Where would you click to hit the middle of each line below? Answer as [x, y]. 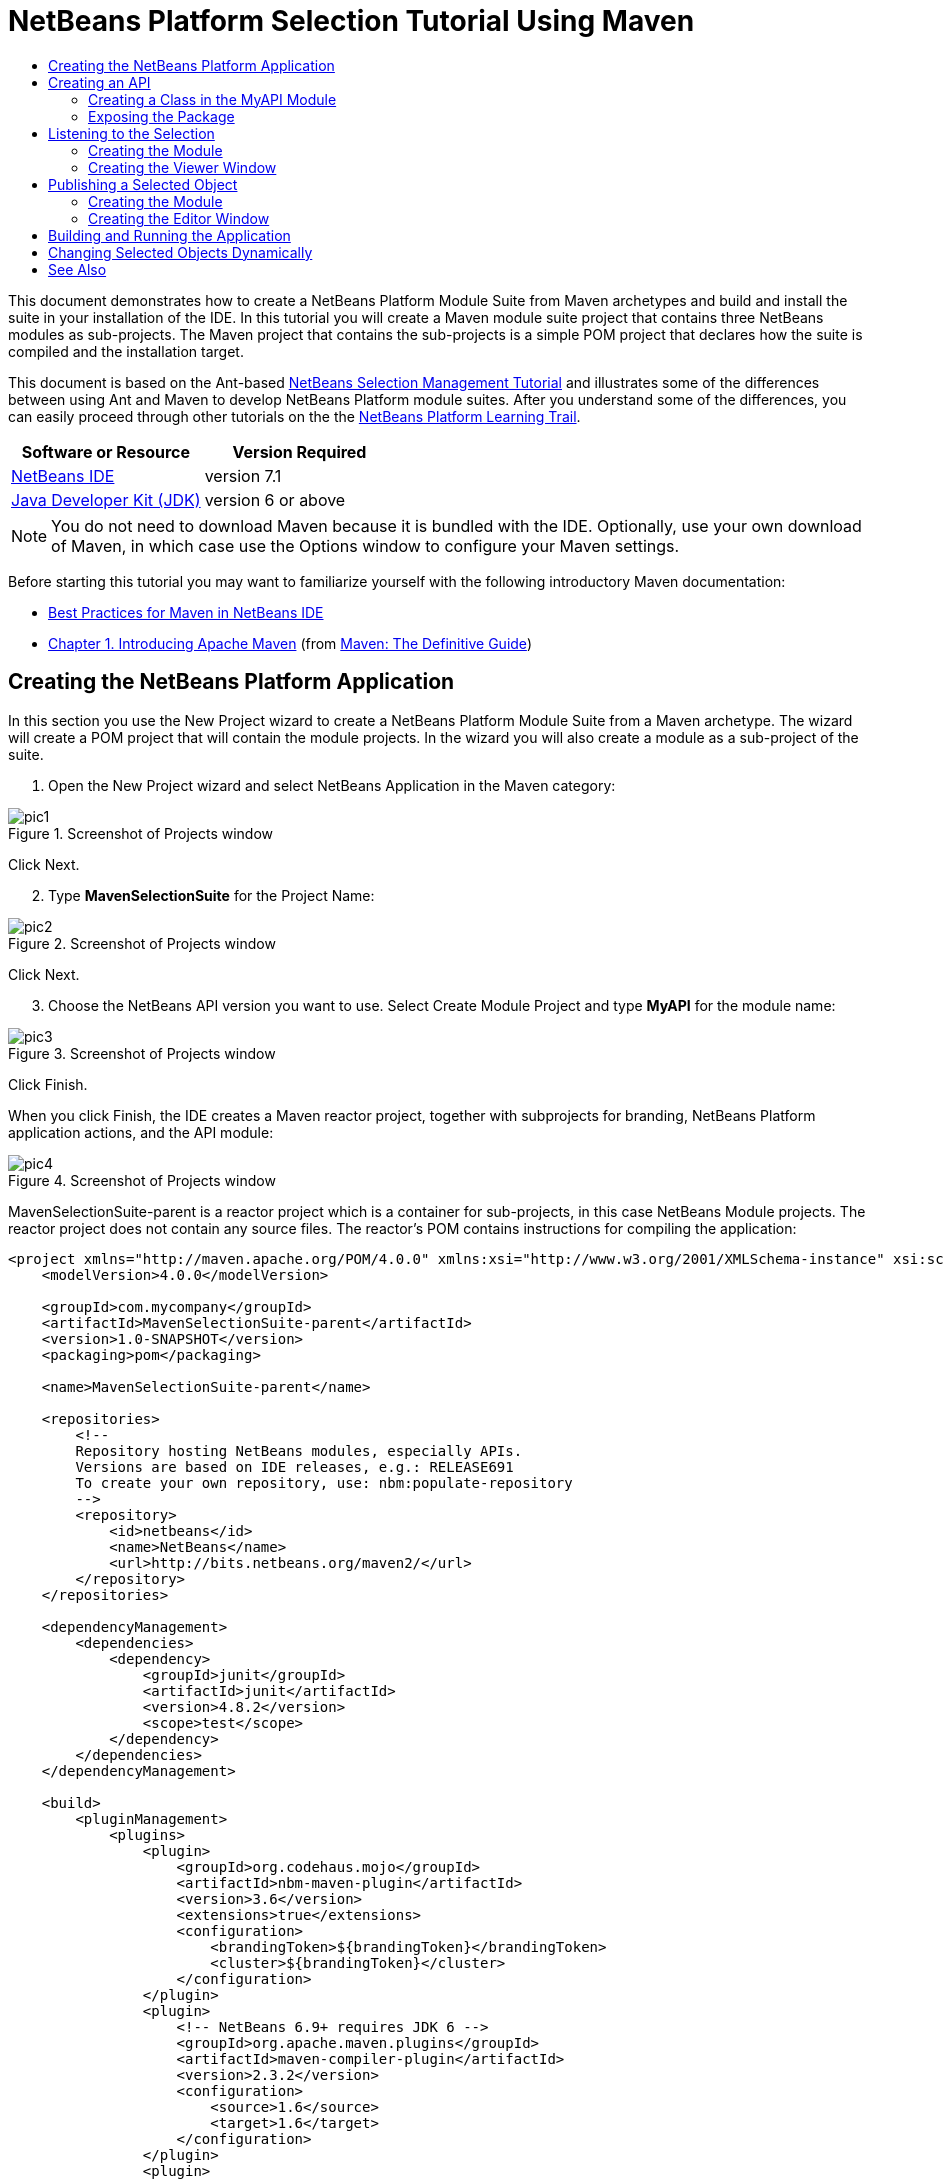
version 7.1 [243, 475]
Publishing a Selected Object [143, 184]
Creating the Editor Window [179, 218]
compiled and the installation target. [126, 351]
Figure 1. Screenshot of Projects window [141, 833]
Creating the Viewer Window [182, 167]
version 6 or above [275, 499]
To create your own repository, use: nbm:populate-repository [324, 1482]
